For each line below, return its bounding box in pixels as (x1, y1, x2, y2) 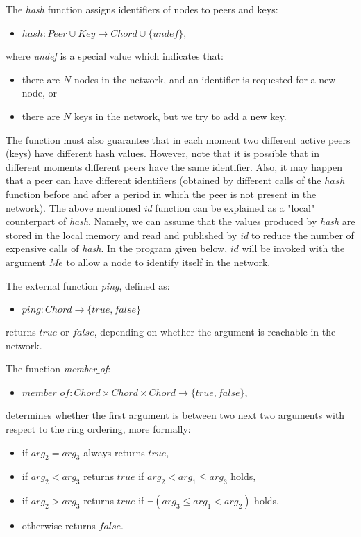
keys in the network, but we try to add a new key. (74, 108, 287, 123)
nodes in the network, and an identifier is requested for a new (74, 72, 336, 86)
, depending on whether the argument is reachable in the (94, 324, 336, 339)
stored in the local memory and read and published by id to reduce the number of (6, 227, 354, 242)
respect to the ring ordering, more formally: (6, 422, 191, 436)
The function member (6, 361, 97, 376)
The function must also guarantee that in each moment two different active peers (6, 132, 351, 147)
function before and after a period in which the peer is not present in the (6, 186, 317, 201)
